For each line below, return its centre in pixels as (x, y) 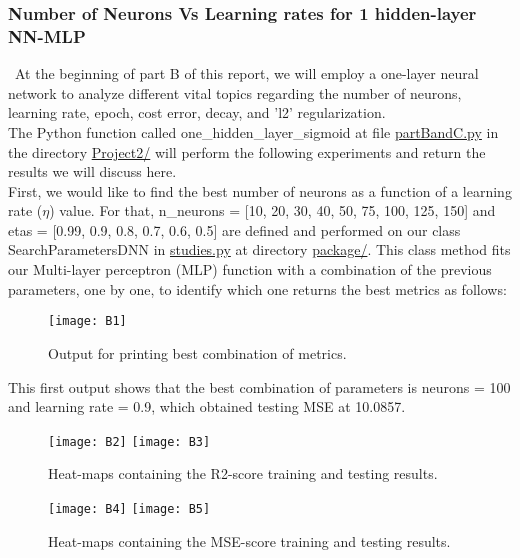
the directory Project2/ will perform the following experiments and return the (247, 151)
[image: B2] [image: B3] (129, 441)
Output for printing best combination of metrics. (197, 352)
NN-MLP (47, 35)
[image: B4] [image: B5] (129, 508)
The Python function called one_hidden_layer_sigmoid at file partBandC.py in (253, 131)
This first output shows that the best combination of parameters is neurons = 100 (259, 386)
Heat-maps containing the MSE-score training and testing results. (249, 540)
